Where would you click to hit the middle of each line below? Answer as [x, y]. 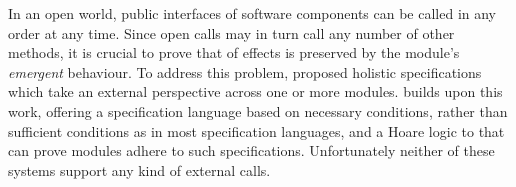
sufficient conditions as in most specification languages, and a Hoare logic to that [256, 130]
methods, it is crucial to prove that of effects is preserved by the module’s [234, 52]
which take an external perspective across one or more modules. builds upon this [255, 91]
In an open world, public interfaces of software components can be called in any [252, 13]
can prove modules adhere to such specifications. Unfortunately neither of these [251, 150]
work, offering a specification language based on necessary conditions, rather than [258, 110]
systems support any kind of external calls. [139, 169]
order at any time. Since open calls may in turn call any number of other [231, 32]
